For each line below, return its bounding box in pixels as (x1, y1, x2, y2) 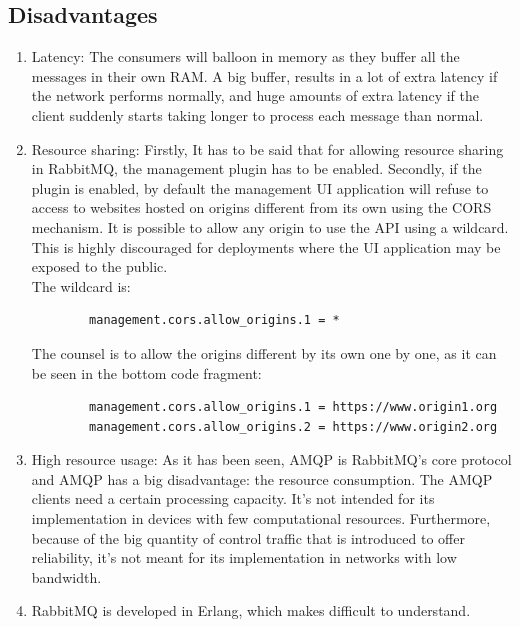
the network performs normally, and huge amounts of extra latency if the (31, 85, 479, 106)
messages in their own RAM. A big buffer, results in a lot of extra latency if (31, 65, 498, 86)
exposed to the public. (31, 256, 168, 277)
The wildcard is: (31, 275, 131, 296)
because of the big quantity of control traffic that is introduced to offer (31, 527, 465, 548)
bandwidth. (31, 566, 102, 587)
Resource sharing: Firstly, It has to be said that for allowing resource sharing (31, 138, 504, 159)
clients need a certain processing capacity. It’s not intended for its (31, 488, 435, 509)
